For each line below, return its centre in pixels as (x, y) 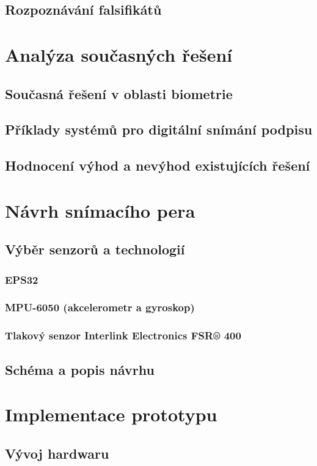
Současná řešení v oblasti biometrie (119, 93)
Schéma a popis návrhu (80, 369)
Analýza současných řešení (119, 54)
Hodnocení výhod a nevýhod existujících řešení (158, 165)
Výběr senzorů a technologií (95, 249)
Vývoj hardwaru (57, 453)
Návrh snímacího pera (100, 210)
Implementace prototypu (111, 414)
